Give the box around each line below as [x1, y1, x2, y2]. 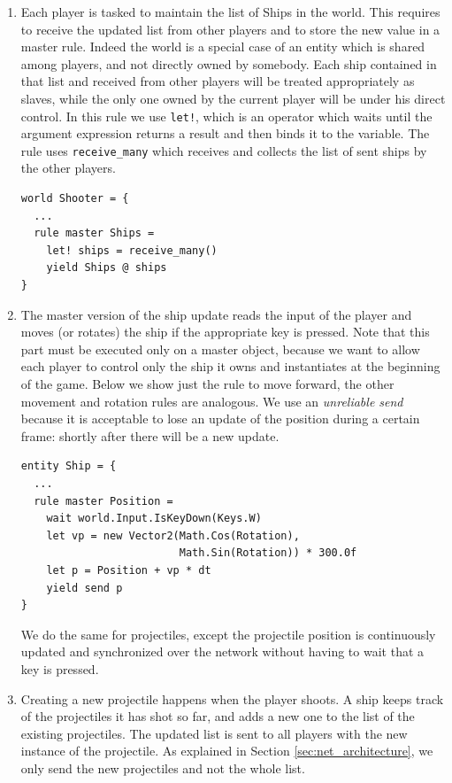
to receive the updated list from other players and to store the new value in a [20, 19, 441, 38]
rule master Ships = [34, 227, 155, 240]
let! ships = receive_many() [46, 244, 218, 257]
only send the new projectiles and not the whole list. [20, 758, 305, 777]
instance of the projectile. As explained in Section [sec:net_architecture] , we [20, 741, 433, 760]
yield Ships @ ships [46, 261, 167, 275]
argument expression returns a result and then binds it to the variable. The [20, 124, 430, 143]
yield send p [46, 581, 123, 594]
